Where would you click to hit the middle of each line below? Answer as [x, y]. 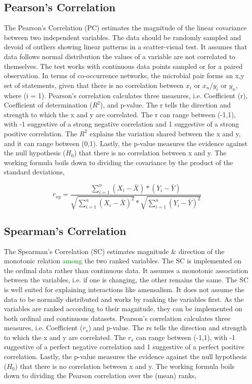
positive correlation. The [41, 133]
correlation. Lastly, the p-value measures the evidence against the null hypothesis [125, 356]
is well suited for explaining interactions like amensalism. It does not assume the [124, 289]
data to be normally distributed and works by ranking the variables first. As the [124, 299]
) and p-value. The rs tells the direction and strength [168, 328]
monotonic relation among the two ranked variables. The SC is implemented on [123, 261]
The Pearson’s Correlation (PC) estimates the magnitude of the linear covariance [126, 28]
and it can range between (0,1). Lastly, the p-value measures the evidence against [126, 143]
